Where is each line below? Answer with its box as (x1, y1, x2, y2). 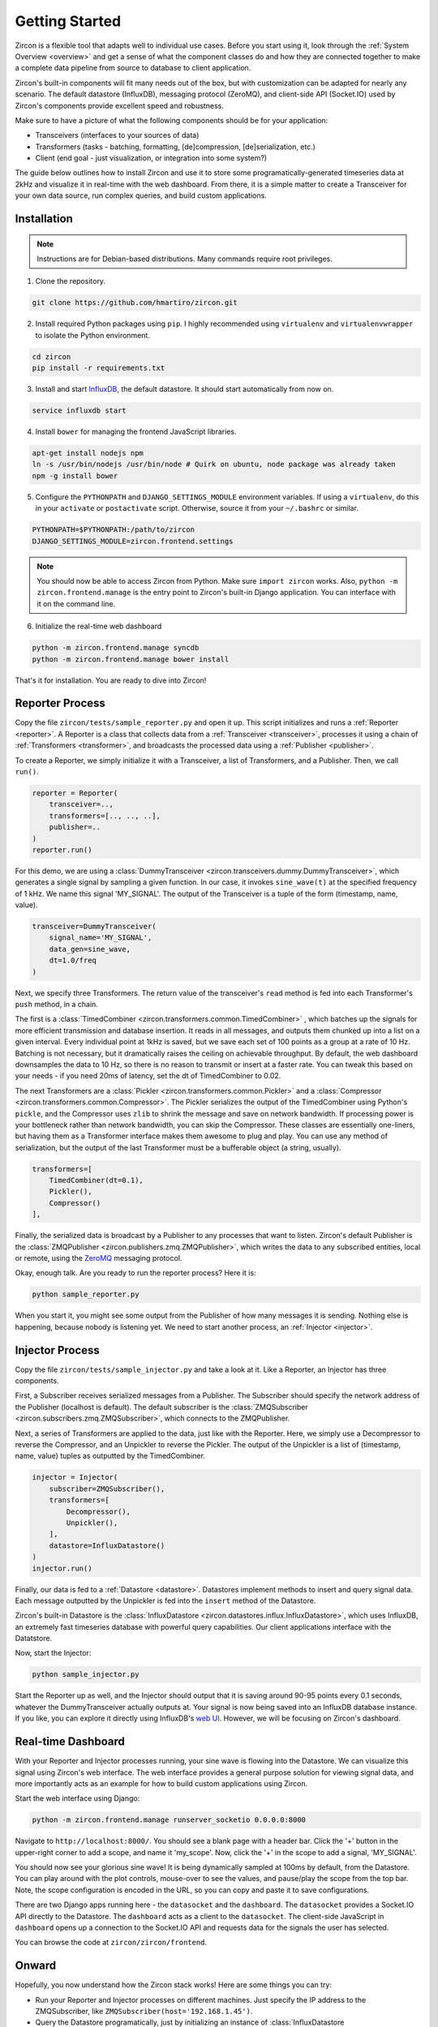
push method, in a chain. (15, 1000, 99, 1009)
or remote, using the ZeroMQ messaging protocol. (15, 1253, 182, 1263)
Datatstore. (15, 1634, 53, 1643)
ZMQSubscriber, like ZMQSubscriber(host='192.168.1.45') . (35, 2007, 253, 2016)
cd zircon (32, 352, 71, 361)
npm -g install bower (32, 471, 118, 480)
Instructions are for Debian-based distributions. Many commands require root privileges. (36, 254, 333, 264)
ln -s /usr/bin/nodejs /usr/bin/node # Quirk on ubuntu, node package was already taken (32, 460, 397, 469)
